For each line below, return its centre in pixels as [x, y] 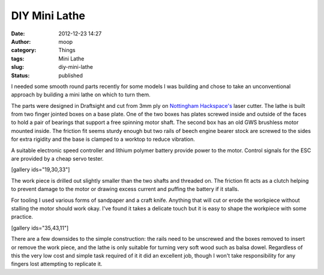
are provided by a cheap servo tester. [58, 159]
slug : [17, 67]
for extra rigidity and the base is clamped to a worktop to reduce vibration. [103, 139]
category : [24, 50]
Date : [18, 34]
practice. [22, 217]
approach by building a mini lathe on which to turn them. [81, 95]
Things [67, 50]
